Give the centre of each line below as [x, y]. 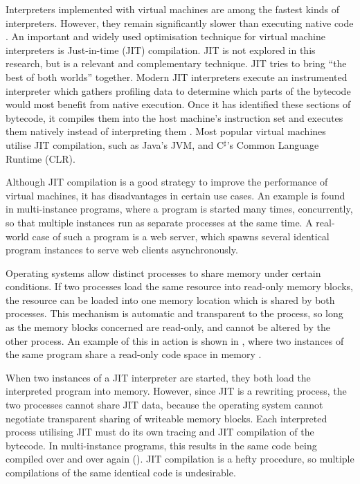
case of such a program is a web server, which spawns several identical [181, 236]
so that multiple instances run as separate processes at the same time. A [159, 222]
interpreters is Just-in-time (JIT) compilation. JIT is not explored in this [161, 50]
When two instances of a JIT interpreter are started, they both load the [158, 377]
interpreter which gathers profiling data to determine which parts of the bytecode [178, 90]
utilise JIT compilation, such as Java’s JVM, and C [115, 144]
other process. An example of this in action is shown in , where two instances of [175, 340]
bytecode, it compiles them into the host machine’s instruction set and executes [174, 117]
